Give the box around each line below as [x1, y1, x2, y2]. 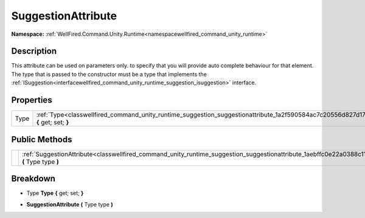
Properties [11, 95, 52, 106]
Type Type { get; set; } [26, 189, 84, 197]
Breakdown [11, 174, 56, 184]
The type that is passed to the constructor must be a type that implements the [11, 70, 207, 78]
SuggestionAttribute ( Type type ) [26, 200, 114, 208]
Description [11, 46, 57, 56]
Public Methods [11, 134, 72, 145]
